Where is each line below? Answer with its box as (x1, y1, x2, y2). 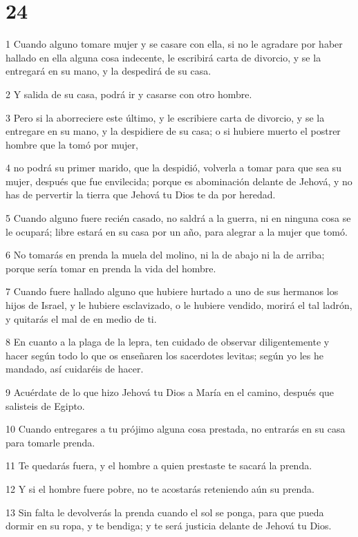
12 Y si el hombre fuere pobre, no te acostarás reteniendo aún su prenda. (6, 481, 314, 496)
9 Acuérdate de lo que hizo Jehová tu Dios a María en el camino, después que (6, 385, 335, 399)
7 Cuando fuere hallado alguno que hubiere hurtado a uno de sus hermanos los (6, 284, 339, 299)
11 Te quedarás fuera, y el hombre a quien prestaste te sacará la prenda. (6, 458, 312, 473)
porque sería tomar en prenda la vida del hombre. (6, 261, 216, 275)
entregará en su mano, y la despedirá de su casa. (6, 64, 211, 78)
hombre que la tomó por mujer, (6, 137, 138, 151)
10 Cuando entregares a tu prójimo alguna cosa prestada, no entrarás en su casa (6, 422, 346, 436)
